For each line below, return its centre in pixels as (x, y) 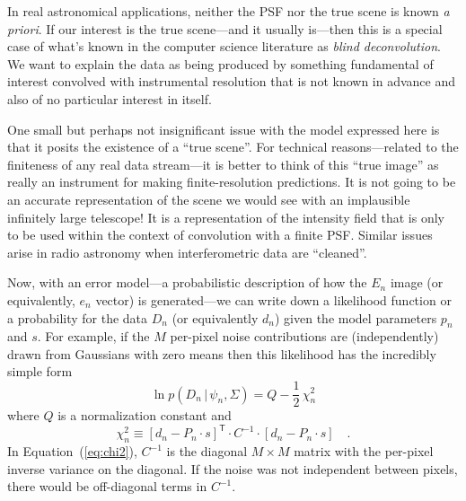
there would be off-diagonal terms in (107, 486)
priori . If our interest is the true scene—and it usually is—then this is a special (225, 28)
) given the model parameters (356, 317)
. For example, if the (93, 336)
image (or (417, 282)
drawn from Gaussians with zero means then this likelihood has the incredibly (222, 353)
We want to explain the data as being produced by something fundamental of (220, 63)
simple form (40, 371)
